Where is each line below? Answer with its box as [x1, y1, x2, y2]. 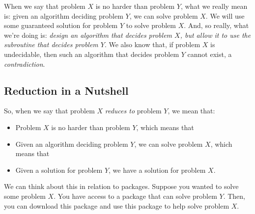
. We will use [205, 10, 245, 21]
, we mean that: [168, 106, 215, 116]
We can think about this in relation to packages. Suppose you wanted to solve [4, 181, 239, 191]
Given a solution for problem [15, 164, 103, 175]
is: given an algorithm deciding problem [4, 10, 123, 21]
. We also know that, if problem [104, 39, 200, 50]
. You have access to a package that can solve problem [54, 190, 217, 201]
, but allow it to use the [180, 29, 251, 40]
